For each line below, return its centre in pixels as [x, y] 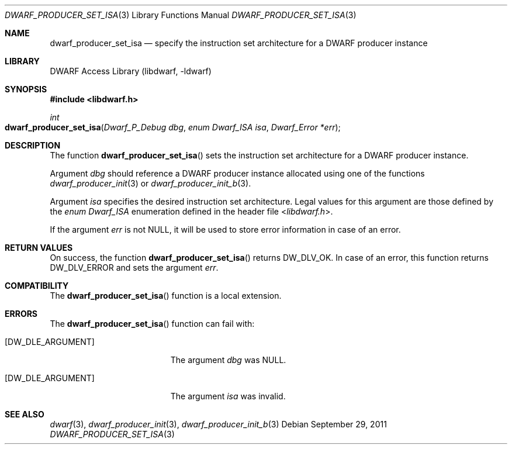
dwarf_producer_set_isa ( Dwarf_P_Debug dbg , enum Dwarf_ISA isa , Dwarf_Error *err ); [173, 127]
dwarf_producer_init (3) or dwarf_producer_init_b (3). [151, 183]
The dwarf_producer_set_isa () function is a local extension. [166, 296]
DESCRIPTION [33, 145]
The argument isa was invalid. [228, 396]
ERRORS [21, 314]
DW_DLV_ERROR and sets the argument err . [134, 267]
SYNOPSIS [26, 89]
